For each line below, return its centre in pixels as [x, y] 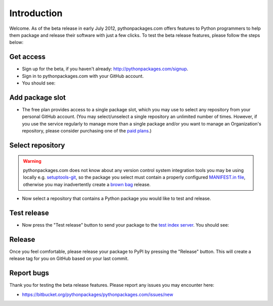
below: [16, 42]
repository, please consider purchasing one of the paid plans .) [87, 131]
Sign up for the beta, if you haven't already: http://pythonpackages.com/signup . [105, 69]
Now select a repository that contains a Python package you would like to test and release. [117, 199]
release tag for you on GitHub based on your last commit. [69, 258]
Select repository [37, 145]
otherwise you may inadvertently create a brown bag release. [87, 184]
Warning [32, 161]
